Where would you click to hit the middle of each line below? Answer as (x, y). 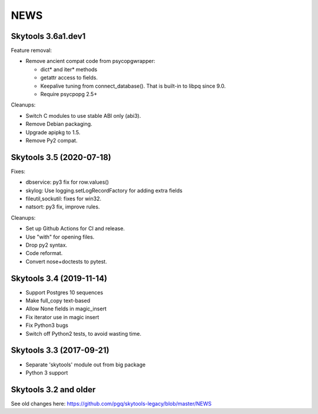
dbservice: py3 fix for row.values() (67, 182)
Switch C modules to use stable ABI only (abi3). (83, 115)
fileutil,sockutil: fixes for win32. (63, 199)
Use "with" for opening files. (60, 237)
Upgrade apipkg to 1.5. (53, 132)
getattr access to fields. (69, 78)
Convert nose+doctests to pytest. (66, 261)
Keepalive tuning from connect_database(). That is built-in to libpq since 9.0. (133, 86)
